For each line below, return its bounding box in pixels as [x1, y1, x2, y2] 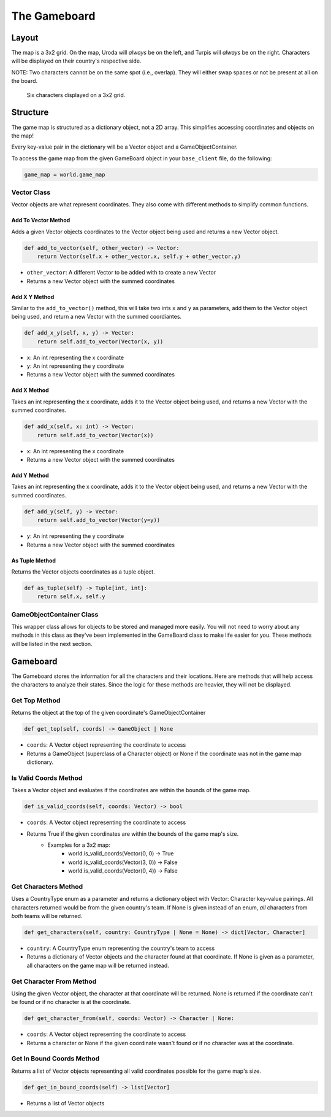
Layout [11, 33, 39, 43]
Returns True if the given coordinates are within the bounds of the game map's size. [26, 830, 239, 838]
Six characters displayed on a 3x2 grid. [26, 91, 126, 98]
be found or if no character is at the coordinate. [11, 998, 131, 1006]
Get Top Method [11, 696, 61, 704]
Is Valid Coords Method [11, 774, 83, 782]
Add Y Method [11, 472, 49, 479]
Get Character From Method [11, 977, 97, 986]
